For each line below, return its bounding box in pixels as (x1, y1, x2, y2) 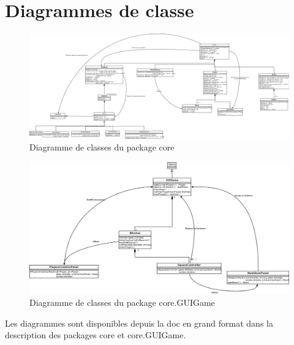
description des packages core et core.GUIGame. (5, 328, 186, 341)
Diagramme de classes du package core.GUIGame (29, 296, 215, 309)
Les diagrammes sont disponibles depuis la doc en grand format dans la (5, 316, 273, 329)
